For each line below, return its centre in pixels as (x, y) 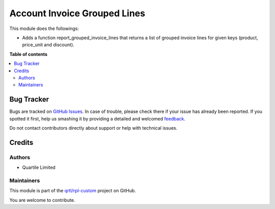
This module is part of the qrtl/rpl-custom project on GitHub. (73, 191)
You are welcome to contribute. (42, 200)
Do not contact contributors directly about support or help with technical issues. (93, 128)
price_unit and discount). (48, 45)
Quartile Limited (39, 167)
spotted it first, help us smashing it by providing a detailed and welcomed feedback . (98, 118)
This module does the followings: (44, 28)
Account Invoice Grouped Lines (77, 13)
